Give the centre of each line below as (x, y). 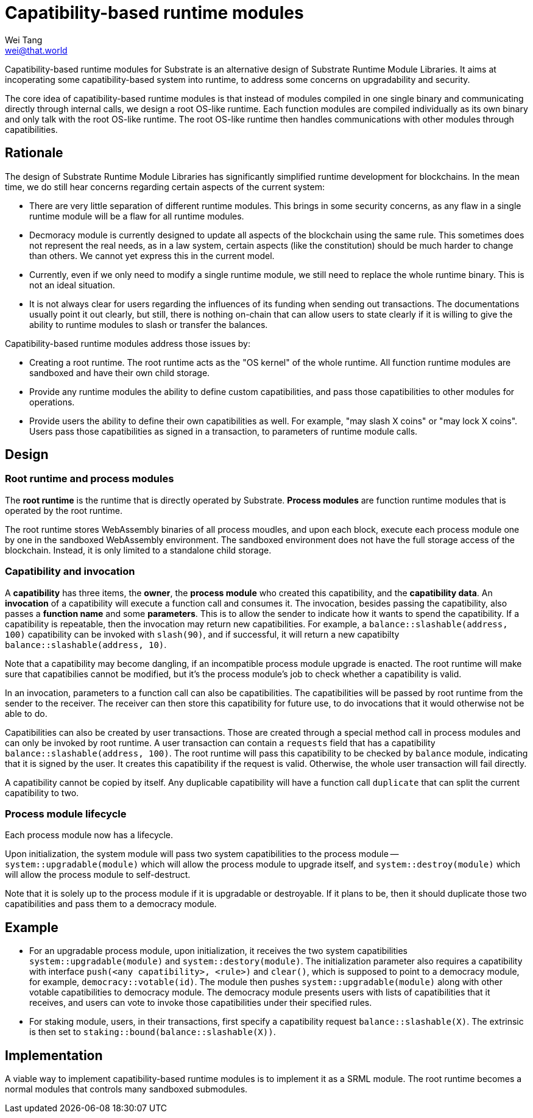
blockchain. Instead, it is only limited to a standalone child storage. (138, 550)
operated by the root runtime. (64, 510)
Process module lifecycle (66, 814)
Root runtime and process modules (90, 479)
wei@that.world (36, 50)
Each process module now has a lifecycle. (89, 835)
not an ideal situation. (72, 285)
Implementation (54, 1055)
